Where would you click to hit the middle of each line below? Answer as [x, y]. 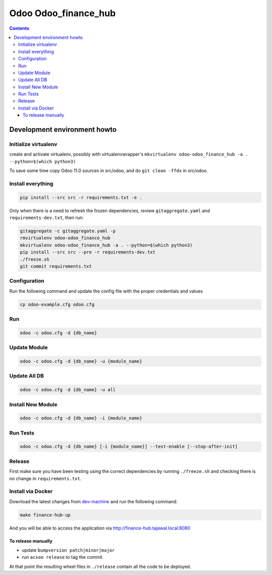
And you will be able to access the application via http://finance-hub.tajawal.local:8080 [100, 528]
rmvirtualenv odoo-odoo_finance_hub [65, 238]
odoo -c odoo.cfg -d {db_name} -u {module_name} [81, 361]
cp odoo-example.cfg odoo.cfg [57, 304]
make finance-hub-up [45, 515]
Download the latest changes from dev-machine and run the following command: [93, 501]
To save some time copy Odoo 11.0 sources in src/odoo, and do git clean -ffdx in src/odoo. [109, 171]
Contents [19, 28]
